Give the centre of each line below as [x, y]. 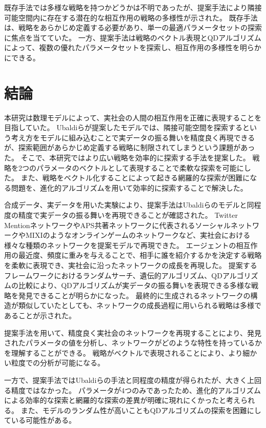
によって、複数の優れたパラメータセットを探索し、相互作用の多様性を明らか [133, 47]
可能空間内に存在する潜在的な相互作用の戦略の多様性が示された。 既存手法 [131, 17]
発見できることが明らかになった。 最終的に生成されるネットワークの [134, 295]
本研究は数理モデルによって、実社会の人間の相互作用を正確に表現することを [133, 117]
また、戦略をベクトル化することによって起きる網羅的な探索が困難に [135, 178]
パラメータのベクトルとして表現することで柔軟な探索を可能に [140, 167]
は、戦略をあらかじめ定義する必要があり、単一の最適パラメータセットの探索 [133, 27]
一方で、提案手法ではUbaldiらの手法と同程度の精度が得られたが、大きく [126, 380]
